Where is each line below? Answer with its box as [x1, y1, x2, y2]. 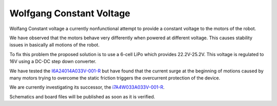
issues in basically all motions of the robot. [9, 42, 100, 48]
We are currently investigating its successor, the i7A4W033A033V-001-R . [9, 84, 165, 90]
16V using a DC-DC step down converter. [9, 59, 97, 65]
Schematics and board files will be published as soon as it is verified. [9, 93, 155, 99]
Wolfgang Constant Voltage [9, 8, 131, 19]
